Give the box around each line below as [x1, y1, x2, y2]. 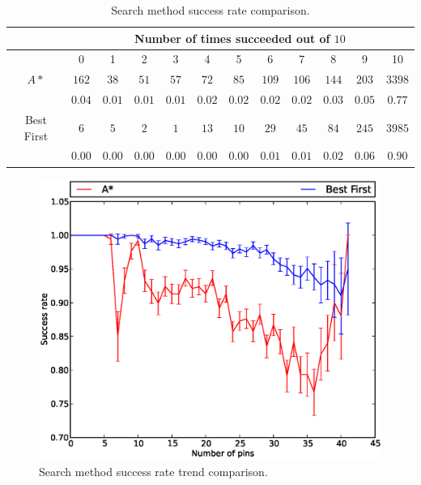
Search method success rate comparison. [111, 2, 310, 18]
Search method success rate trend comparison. [39, 462, 268, 479]
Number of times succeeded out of [134, 29, 330, 46]
